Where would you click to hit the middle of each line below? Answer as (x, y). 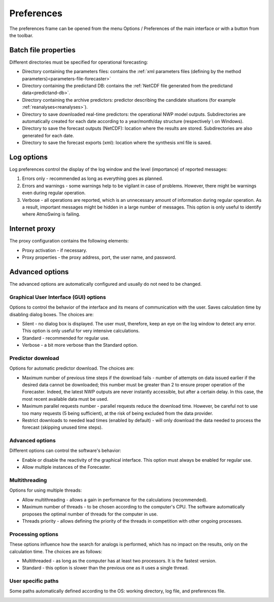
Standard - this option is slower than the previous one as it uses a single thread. (105, 568)
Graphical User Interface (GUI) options (58, 297)
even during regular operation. (54, 193)
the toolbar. (21, 35)
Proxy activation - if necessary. (55, 250)
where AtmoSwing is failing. (51, 214)
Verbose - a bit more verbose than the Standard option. (80, 345)
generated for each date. (48, 135)
